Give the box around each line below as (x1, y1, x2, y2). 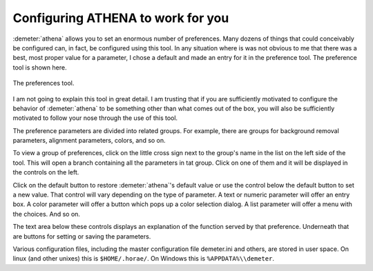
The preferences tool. (12, 79, 75, 88)
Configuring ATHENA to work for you (12, 10, 229, 26)
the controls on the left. (12, 168, 79, 177)
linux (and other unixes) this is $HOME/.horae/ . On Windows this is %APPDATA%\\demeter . (12, 254, 274, 263)
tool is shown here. (12, 63, 67, 72)
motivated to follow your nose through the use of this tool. (12, 114, 178, 122)
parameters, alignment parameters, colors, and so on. (12, 137, 166, 145)
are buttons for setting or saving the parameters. (12, 232, 151, 241)
